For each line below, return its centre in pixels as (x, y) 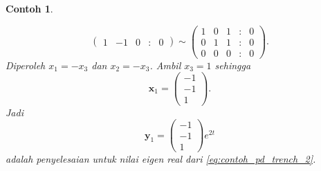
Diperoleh (26, 65)
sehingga (233, 65)
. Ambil (165, 65)
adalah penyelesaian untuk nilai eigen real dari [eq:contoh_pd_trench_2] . (161, 159)
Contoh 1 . (29, 8)
